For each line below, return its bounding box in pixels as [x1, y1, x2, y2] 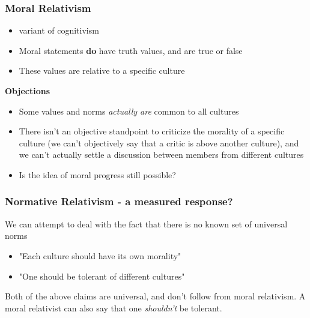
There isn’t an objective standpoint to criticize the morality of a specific [19, 125, 285, 137]
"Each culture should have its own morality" [19, 249, 181, 262]
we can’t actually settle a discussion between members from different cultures [19, 148, 304, 161]
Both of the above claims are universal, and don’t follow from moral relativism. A [5, 290, 306, 302]
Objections [5, 85, 50, 97]
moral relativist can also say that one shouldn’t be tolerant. [5, 301, 222, 314]
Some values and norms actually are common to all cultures [19, 104, 239, 117]
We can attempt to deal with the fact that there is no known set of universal [5, 217, 288, 230]
